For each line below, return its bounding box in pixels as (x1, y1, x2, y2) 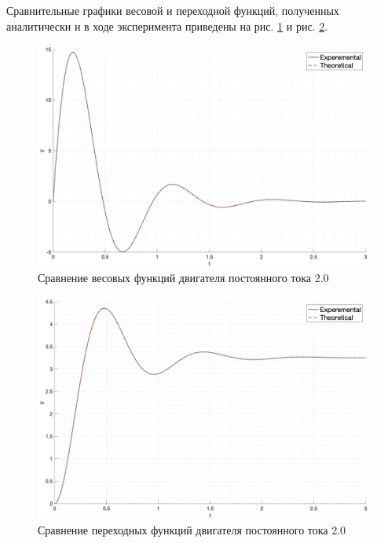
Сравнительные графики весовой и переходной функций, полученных (6, 2, 339, 18)
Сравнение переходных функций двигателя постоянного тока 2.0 (38, 521, 346, 537)
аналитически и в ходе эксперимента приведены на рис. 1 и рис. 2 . (6, 17, 328, 34)
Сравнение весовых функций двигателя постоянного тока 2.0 (38, 270, 329, 286)
